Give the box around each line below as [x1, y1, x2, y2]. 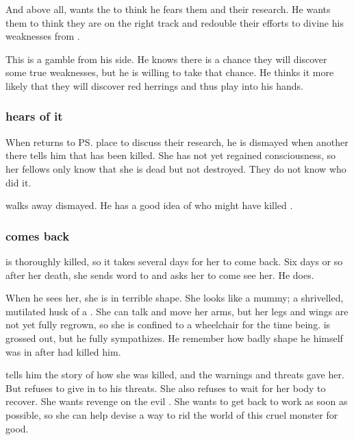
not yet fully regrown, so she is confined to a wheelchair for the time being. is [5, 317, 331, 332]
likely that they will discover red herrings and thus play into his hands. [5, 78, 303, 93]
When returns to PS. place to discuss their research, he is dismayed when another [5, 134, 349, 149]
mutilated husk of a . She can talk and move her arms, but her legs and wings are [5, 304, 349, 318]
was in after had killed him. [5, 344, 121, 358]
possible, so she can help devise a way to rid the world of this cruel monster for [5, 407, 338, 421]
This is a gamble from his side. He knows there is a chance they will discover [5, 51, 327, 66]
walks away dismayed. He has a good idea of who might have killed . [5, 198, 293, 212]
